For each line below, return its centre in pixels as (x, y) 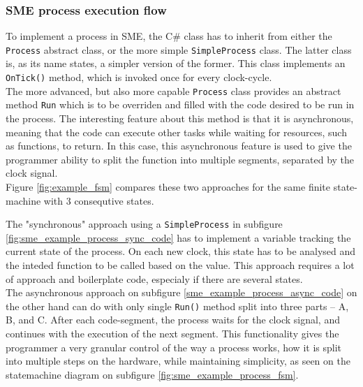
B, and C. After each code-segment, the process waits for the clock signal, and (173, 320)
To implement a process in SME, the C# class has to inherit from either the (169, 36)
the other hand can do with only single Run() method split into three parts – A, (177, 306)
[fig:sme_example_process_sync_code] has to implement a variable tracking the (178, 237)
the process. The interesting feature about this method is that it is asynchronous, (180, 118)
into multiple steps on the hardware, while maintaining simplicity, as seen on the (178, 361)
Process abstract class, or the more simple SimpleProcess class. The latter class (179, 49)
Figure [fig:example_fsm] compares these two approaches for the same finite (168, 187)
